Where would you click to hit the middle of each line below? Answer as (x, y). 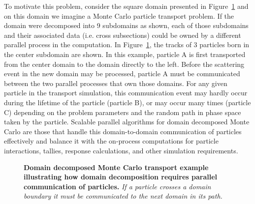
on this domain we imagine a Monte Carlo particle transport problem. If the (119, 15)
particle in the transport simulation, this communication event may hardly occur (126, 93)
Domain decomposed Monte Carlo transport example (116, 167)
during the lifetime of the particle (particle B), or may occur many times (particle (127, 102)
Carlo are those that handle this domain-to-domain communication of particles (123, 131)
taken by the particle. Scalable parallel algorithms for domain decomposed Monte (127, 122)
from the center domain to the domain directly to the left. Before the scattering (124, 64)
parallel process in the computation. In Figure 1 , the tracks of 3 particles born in (127, 44)
